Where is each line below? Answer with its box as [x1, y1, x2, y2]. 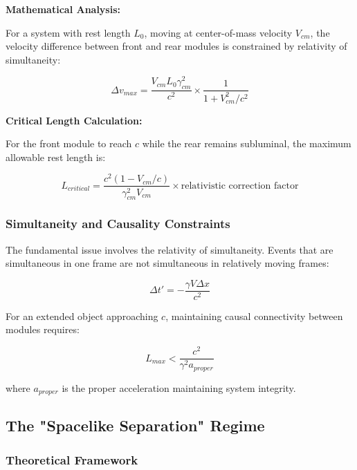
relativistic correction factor [181, 180, 299, 191]
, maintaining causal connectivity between [165, 308, 343, 323]
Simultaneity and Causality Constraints [6, 215, 230, 232]
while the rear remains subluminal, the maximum [142, 136, 351, 151]
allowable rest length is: [6, 149, 106, 164]
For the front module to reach [6, 136, 132, 151]
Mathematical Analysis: [6, 2, 121, 16]
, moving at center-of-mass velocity [144, 25, 293, 39]
